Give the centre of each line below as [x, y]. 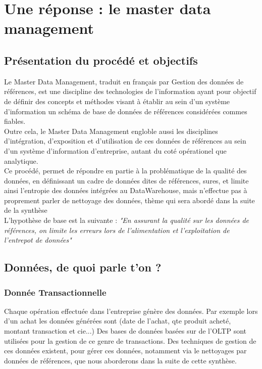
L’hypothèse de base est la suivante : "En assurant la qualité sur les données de [127, 220]
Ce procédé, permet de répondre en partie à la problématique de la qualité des [125, 171]
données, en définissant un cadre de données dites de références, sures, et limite [126, 180]
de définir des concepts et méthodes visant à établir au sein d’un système [117, 101]
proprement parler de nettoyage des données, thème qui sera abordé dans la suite [129, 200]
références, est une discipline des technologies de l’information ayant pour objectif [130, 91]
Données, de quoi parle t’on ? [83, 267]
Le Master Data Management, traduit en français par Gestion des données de [124, 81]
